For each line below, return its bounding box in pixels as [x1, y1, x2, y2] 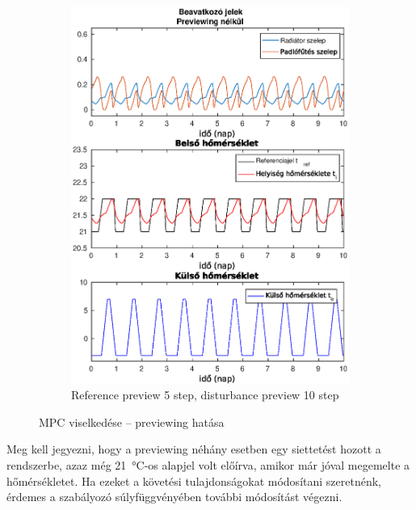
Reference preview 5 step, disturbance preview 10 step [71, 386, 339, 403]
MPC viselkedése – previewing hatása [39, 413, 225, 430]
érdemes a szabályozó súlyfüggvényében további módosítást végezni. [6, 488, 342, 505]
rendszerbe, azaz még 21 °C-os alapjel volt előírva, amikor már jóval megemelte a [6, 456, 410, 473]
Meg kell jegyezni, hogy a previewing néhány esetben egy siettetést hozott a [6, 440, 381, 457]
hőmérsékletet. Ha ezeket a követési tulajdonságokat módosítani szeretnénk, [6, 472, 381, 489]
